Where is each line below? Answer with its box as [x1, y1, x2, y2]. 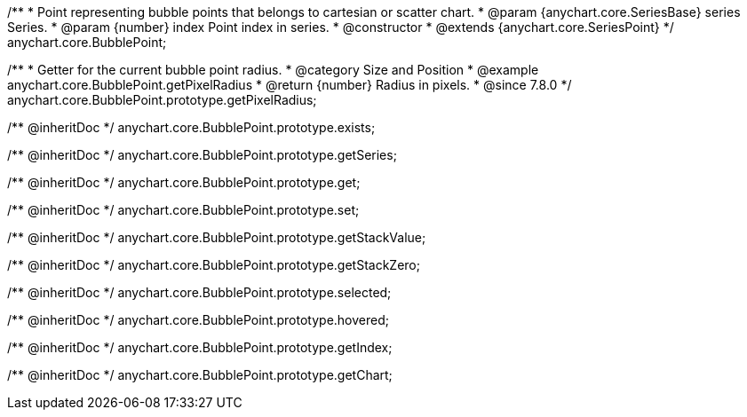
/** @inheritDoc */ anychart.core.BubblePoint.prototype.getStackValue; [7, 230, 426, 245]
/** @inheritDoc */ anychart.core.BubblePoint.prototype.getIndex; [7, 340, 393, 355]
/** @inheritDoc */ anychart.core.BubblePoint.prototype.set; [7, 202, 360, 217]
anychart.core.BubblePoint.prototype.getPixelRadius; [7, 92, 317, 107]
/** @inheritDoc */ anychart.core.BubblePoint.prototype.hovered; [7, 312, 389, 327]
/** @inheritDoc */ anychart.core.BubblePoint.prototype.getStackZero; [7, 257, 420, 272]
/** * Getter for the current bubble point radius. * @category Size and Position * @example [7, 62, 539, 77]
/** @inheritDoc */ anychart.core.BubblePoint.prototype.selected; [7, 285, 392, 300]
